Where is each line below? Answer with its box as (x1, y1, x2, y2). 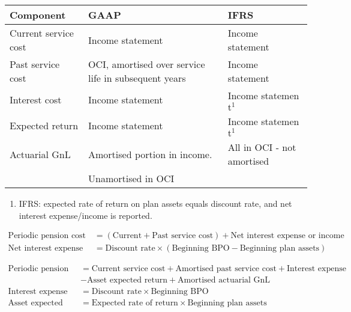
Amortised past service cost (175, 265, 277, 274)
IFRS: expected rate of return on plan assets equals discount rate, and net (19, 197, 292, 209)
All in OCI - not (227, 140, 296, 154)
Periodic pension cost (8, 231, 86, 240)
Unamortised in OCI (88, 171, 175, 185)
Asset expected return (86, 276, 167, 285)
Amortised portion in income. (88, 147, 212, 161)
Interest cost (10, 93, 62, 106)
